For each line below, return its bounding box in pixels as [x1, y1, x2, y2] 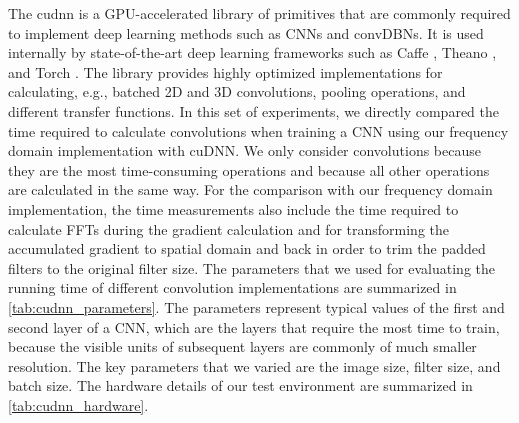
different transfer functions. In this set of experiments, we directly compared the [8, 100, 499, 121]
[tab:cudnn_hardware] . [8, 394, 149, 415]
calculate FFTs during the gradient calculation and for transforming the [8, 218, 450, 239]
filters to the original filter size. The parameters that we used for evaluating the [8, 257, 496, 278]
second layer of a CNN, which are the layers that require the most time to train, [8, 316, 500, 337]
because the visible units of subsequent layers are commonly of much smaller [8, 336, 477, 357]
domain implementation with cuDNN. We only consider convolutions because [8, 140, 481, 161]
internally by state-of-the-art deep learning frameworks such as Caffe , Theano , [8, 42, 497, 63]
